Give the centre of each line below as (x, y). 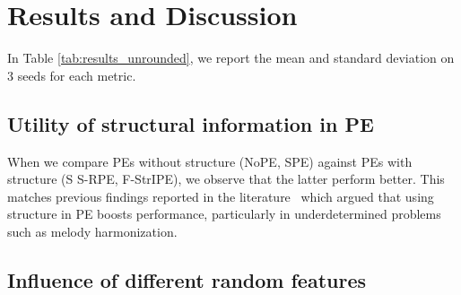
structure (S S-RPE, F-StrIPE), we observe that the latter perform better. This (226, 179)
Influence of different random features (187, 279)
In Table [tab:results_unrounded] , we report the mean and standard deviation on (231, 58)
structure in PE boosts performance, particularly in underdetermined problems (224, 214)
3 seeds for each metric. (72, 75)
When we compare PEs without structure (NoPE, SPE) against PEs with (210, 161)
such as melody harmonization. (92, 231)
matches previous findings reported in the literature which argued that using (221, 196)
